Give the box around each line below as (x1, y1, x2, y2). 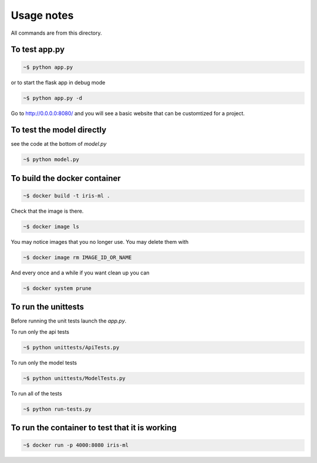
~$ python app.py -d (23, 95, 82, 101)
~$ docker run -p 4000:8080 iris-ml (23, 442, 129, 449)
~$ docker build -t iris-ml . (23, 192, 110, 199)
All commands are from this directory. (11, 29, 102, 36)
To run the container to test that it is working (11, 423, 177, 433)
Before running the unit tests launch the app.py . (11, 317, 127, 324)
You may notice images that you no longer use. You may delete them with (11, 238, 189, 245)
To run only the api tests (11, 328, 70, 335)
